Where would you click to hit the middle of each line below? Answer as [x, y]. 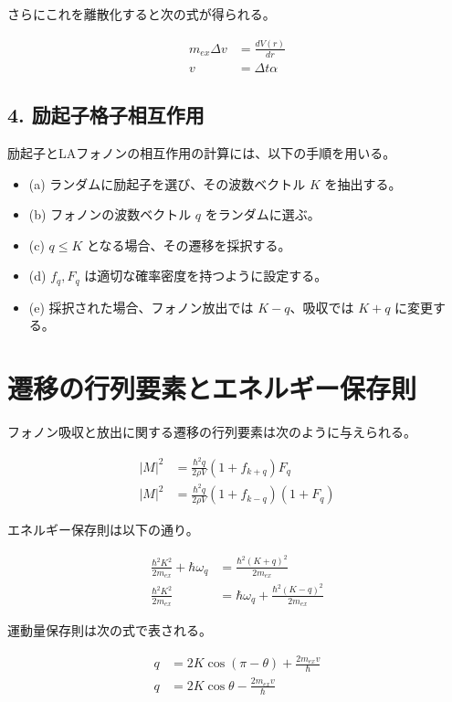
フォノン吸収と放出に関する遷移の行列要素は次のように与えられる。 [212, 432]
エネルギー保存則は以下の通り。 [103, 530]
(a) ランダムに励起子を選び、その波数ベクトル [167, 183]
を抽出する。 [363, 183]
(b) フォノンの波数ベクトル [110, 214]
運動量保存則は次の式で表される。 [110, 630]
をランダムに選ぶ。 [263, 214]
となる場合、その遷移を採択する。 [189, 245]
